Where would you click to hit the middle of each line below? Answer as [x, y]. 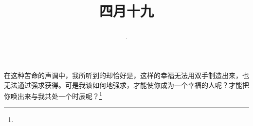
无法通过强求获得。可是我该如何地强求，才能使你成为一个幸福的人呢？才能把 [126, 85]
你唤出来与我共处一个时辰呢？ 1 [53, 95]
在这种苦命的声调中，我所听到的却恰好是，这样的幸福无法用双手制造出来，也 [126, 75]
